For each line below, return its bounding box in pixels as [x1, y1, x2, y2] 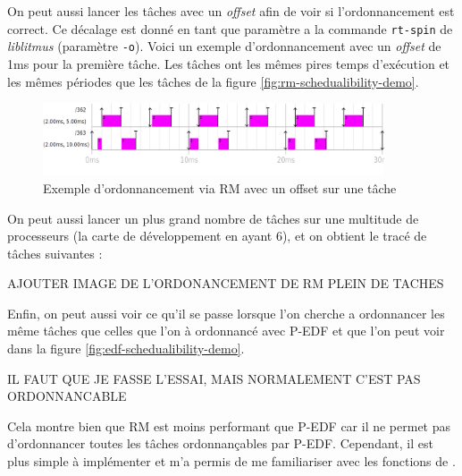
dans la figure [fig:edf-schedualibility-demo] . [7, 339, 245, 358]
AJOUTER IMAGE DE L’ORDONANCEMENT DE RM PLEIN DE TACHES [7, 274, 444, 293]
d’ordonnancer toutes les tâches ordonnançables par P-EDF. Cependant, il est [7, 434, 433, 453]
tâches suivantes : [7, 243, 103, 262]
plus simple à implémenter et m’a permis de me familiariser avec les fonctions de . [7, 452, 456, 471]
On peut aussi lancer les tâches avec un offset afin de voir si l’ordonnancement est [7, 2, 455, 20]
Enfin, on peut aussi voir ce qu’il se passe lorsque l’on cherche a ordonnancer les [7, 303, 445, 322]
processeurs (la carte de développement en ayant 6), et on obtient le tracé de [7, 226, 427, 245]
